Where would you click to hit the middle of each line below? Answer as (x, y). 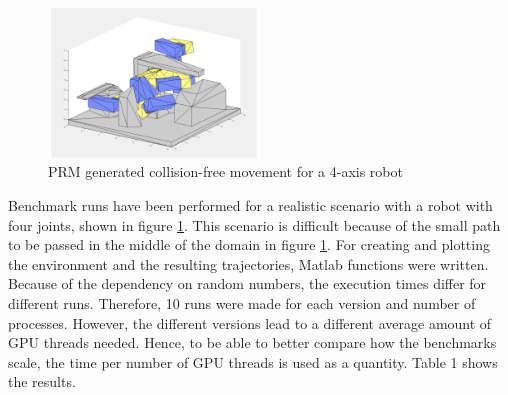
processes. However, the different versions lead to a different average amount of (250, 322)
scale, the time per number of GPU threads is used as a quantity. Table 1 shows (253, 361)
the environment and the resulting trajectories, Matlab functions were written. (248, 263)
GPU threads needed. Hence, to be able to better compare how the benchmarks (252, 342)
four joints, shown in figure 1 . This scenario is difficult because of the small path (254, 224)
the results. (42, 381)
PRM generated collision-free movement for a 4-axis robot (225, 171)
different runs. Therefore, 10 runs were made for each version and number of (242, 303)
